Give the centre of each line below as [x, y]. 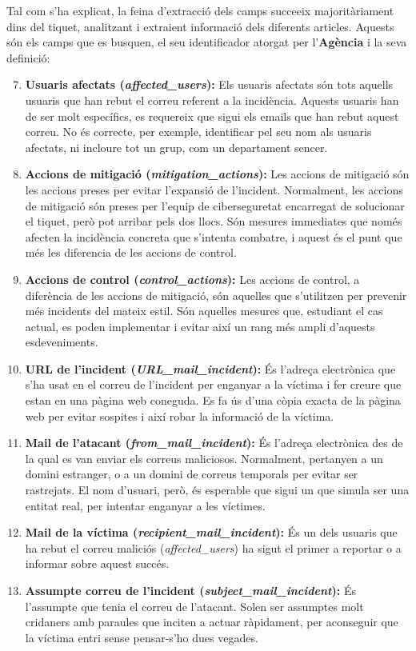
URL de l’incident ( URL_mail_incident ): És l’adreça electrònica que [210, 368]
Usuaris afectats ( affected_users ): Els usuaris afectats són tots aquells [209, 84]
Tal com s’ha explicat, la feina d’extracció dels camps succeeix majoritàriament [200, 10]
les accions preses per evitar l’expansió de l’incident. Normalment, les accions [214, 189]
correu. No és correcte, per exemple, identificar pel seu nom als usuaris [198, 132]
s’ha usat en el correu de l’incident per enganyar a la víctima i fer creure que [213, 384]
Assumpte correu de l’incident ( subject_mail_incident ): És [190, 590]
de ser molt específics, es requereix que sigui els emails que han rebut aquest [212, 116]
